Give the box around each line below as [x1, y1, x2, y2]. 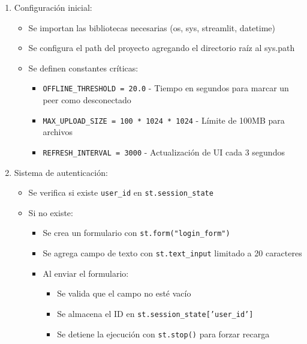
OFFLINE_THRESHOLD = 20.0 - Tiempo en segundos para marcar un [43, 82, 289, 94]
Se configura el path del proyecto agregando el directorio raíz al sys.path [28, 41, 295, 54]
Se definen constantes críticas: [28, 61, 139, 74]
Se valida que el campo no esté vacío [57, 287, 191, 300]
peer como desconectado [43, 94, 131, 106]
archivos [43, 125, 73, 138]
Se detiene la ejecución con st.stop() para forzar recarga [57, 327, 270, 340]
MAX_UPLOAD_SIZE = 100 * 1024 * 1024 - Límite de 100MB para [43, 113, 285, 126]
